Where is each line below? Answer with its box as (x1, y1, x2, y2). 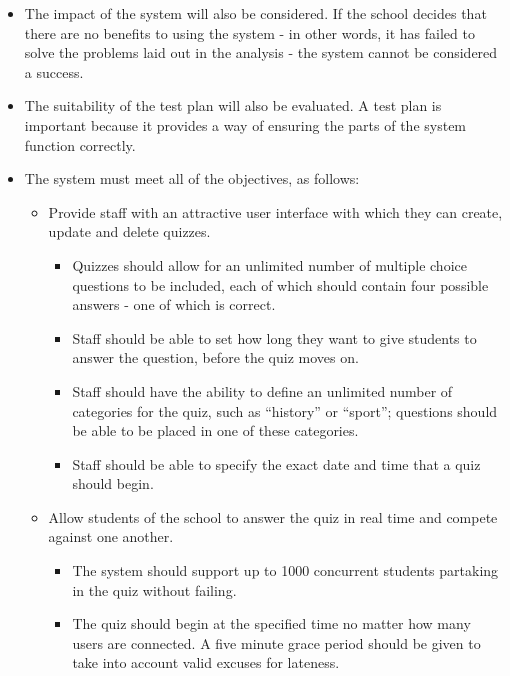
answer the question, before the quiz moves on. (72, 347, 359, 368)
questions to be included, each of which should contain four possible (72, 274, 489, 295)
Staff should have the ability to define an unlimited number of (72, 380, 453, 401)
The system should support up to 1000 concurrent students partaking (72, 560, 499, 581)
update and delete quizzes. (48, 221, 211, 242)
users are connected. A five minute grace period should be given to (72, 632, 481, 653)
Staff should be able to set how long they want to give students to (72, 327, 477, 348)
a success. (24, 61, 84, 82)
